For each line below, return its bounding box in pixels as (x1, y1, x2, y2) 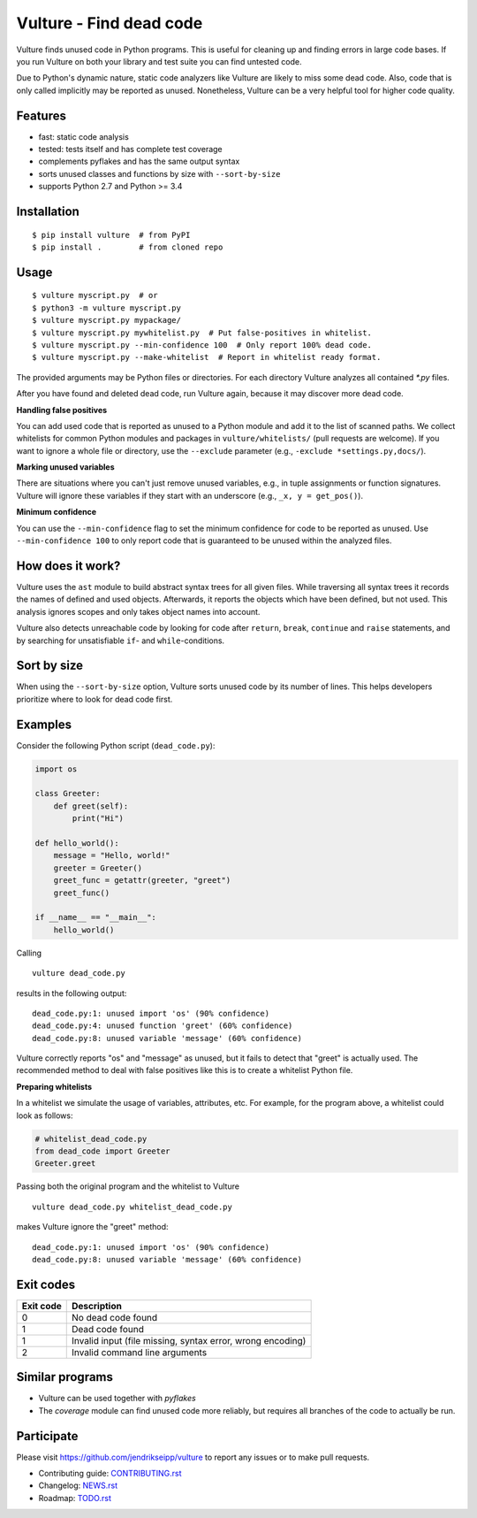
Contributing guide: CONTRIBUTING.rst (38, 1468, 182, 1479)
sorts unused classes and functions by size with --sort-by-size (38, 168, 281, 179)
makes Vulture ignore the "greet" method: (16, 1222, 169, 1232)
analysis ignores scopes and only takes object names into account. (16, 606, 261, 617)
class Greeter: (34, 788, 101, 799)
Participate (16, 1429, 79, 1444)
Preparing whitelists (16, 1081, 93, 1092)
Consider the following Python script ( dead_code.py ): (16, 740, 216, 751)
